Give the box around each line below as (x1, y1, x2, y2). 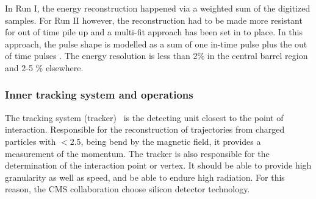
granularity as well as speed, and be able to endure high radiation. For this (5, 170, 285, 183)
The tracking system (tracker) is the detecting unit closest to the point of (5, 111, 284, 124)
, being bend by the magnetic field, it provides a (81, 134, 261, 147)
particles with (5, 134, 56, 147)
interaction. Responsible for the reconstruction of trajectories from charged (5, 123, 285, 136)
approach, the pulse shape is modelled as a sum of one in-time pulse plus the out (5, 37, 307, 50)
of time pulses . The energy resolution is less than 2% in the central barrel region (5, 49, 308, 62)
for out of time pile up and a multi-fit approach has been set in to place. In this (5, 26, 303, 38)
